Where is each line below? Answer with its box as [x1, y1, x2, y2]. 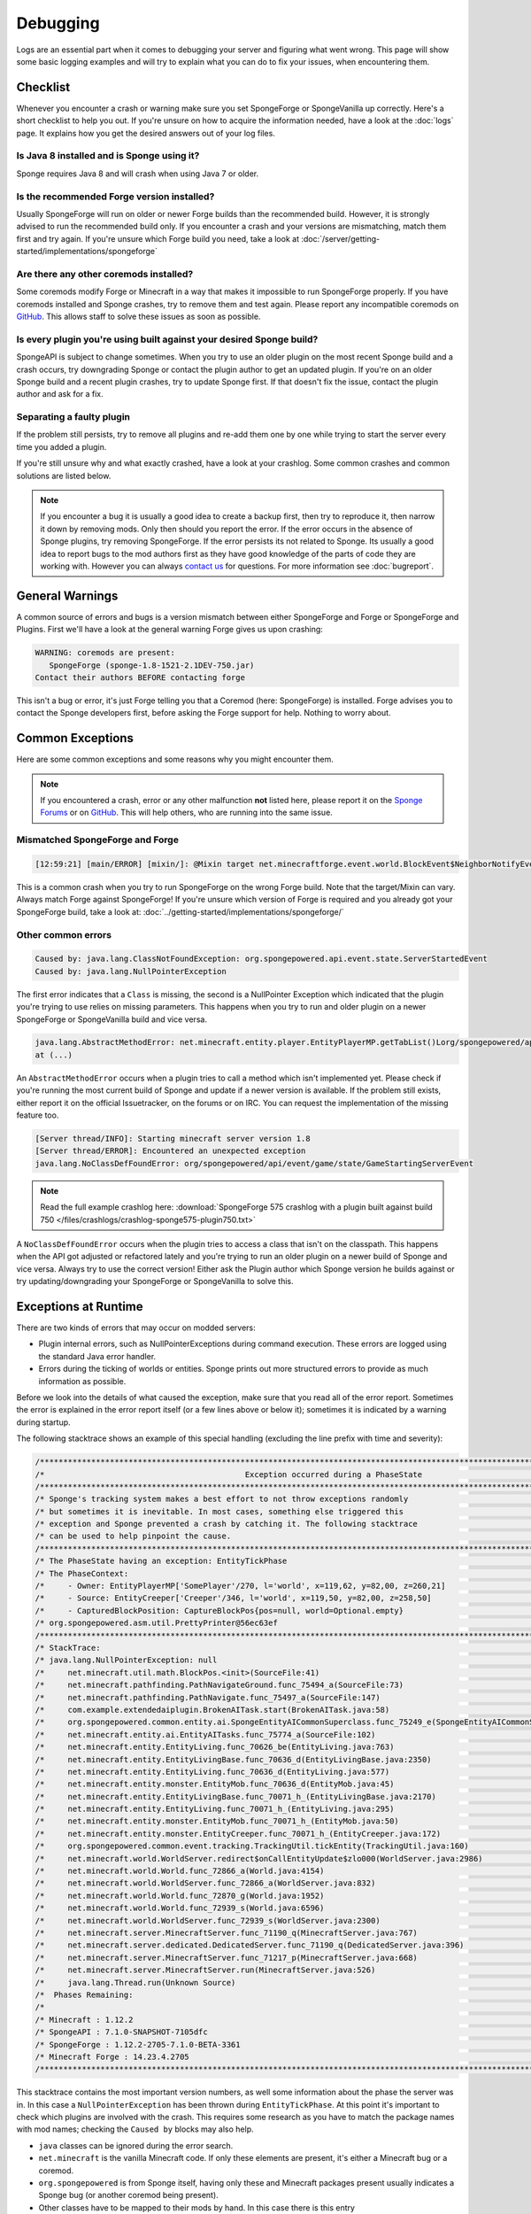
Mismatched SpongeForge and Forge [16, 833, 179, 846]
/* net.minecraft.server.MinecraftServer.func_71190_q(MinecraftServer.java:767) [35, 1927, 418, 1938]
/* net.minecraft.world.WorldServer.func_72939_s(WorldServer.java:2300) [35, 1916, 381, 1925]
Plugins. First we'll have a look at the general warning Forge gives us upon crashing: [16, 624, 323, 635]
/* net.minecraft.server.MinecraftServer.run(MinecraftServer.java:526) [35, 1965, 376, 1975]
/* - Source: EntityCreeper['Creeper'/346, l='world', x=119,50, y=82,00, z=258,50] [35, 1593, 433, 1603]
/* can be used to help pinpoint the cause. [35, 1531, 232, 1541]
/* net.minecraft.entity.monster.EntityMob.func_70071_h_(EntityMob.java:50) [35, 1816, 400, 1826]
